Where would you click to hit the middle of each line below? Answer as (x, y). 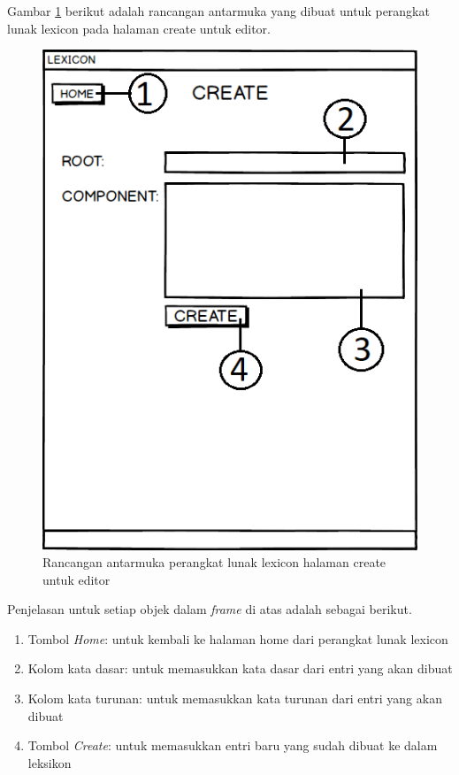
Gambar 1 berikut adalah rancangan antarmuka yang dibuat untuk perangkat (218, 11)
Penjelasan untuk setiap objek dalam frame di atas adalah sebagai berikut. (210, 609)
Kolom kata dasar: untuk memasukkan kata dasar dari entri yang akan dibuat (240, 668)
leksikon (50, 762)
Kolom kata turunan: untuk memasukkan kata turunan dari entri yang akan (235, 698)
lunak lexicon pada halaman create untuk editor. (139, 28)
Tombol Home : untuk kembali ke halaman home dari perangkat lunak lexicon (238, 638)
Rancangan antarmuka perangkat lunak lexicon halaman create (214, 562)
